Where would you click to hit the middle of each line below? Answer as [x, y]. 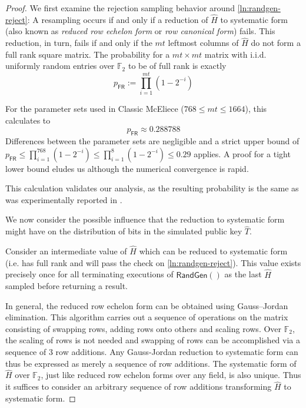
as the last [243, 274]
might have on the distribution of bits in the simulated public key [124, 231]
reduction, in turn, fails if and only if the [79, 43]
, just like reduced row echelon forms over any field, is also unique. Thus [171, 375]
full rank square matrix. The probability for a [88, 54]
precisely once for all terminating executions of [89, 274]
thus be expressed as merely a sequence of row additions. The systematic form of [151, 363]
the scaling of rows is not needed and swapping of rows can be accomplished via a [153, 340]
